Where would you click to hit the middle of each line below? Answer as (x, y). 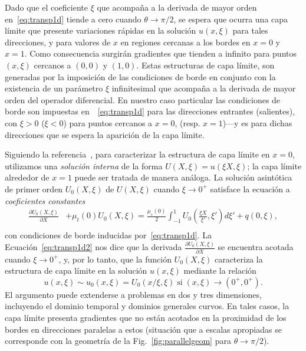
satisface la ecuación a (250, 188)
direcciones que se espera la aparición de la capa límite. (105, 134)
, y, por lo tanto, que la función (115, 259)
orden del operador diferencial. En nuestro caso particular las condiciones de (143, 99)
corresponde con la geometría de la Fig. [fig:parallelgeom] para (118, 341)
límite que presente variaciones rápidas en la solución (101, 30)
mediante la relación (220, 270)
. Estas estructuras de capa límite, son (205, 65)
